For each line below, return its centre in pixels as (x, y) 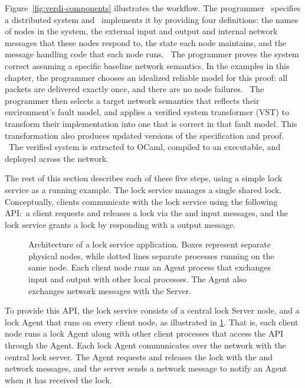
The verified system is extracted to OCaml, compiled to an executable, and (145, 147)
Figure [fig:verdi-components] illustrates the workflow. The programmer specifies (153, 8)
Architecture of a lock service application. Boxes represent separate (150, 244)
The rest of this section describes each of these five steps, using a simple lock (144, 178)
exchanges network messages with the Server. (110, 290)
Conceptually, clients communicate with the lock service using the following (141, 201)
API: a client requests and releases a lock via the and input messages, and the (146, 213)
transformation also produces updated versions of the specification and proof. (145, 135)
